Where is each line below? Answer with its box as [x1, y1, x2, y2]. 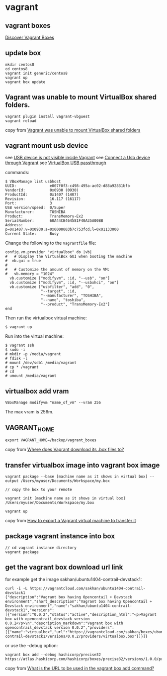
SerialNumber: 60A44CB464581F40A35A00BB [5, 218, 103, 223]
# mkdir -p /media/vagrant [5, 352, 61, 357]
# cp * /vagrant [5, 365, 39, 370]
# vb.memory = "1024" [5, 272, 55, 277]
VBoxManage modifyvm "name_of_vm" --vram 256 [5, 400, 101, 405]
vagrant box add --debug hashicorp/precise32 [5, 652, 101, 657]
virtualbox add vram [5, 387, 69, 395]
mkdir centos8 [5, 62, 35, 67]
